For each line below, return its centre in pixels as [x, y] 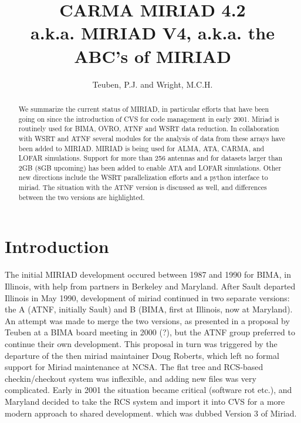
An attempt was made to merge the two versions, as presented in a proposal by [147, 320]
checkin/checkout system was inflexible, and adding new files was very [131, 378]
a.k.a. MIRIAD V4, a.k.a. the [153, 33]
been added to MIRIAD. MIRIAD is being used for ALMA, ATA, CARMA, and [141, 148]
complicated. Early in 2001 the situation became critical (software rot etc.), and [148, 390]
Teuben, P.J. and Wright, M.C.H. [153, 84]
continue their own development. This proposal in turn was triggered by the [141, 343]
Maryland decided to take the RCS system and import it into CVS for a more [145, 401]
